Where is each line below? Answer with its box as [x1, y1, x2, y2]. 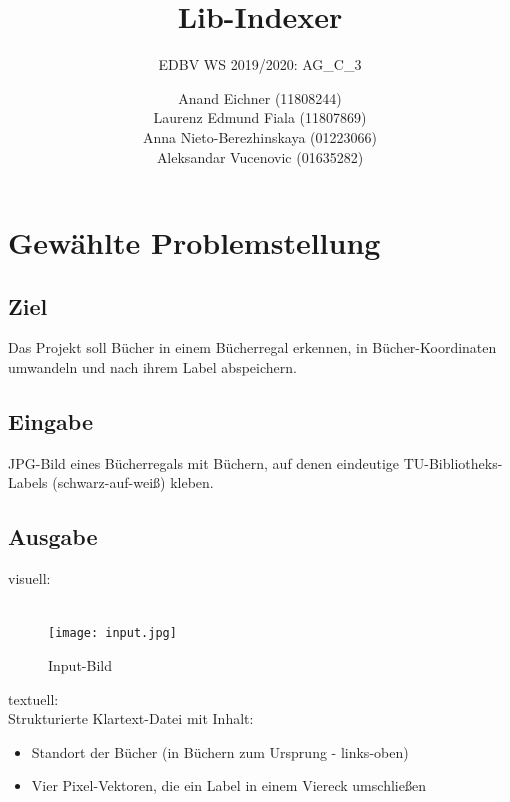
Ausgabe [8, 521, 98, 552]
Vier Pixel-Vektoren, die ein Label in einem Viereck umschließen [31, 775, 426, 796]
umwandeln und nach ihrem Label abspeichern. [8, 357, 297, 378]
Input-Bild [48, 655, 112, 676]
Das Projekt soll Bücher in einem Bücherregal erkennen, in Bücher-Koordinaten [8, 337, 497, 358]
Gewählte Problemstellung [8, 222, 381, 263]
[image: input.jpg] [48, 626, 177, 641]
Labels [8, 472, 48, 493]
